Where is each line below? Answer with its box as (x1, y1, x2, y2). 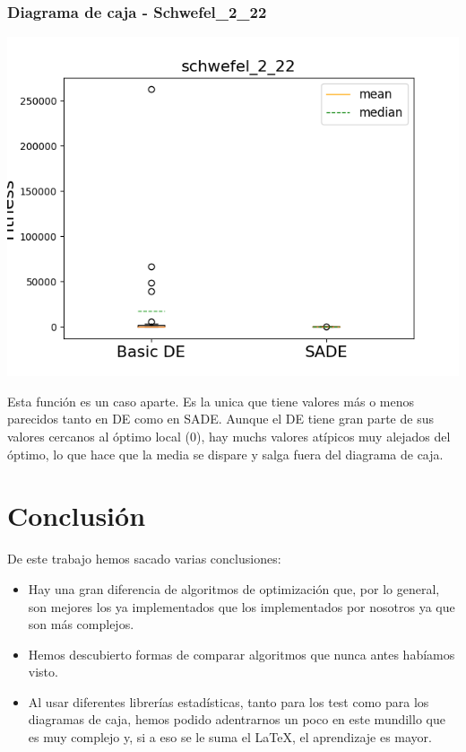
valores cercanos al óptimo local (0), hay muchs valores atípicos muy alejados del (7, 427, 451, 445)
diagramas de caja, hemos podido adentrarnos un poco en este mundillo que (28, 710, 445, 729)
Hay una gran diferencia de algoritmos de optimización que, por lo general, (28, 579, 440, 598)
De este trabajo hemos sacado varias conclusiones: (7, 549, 281, 568)
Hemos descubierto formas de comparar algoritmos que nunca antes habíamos (28, 644, 455, 663)
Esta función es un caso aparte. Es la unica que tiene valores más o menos (7, 391, 415, 410)
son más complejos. (28, 615, 134, 634)
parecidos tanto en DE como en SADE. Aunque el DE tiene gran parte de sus (7, 409, 434, 428)
